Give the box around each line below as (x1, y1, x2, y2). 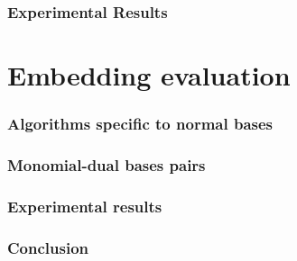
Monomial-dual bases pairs (7, 153, 206, 175)
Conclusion (7, 236, 88, 258)
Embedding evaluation (7, 57, 291, 94)
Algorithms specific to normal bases (7, 112, 274, 135)
